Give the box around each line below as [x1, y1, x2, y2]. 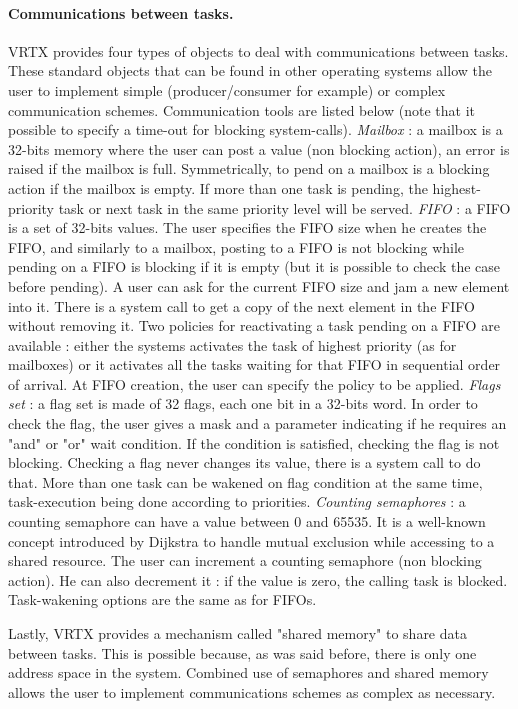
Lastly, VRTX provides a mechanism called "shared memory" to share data [8, 623, 467, 644]
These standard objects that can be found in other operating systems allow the [8, 60, 492, 81]
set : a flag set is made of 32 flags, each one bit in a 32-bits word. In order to [8, 393, 478, 414]
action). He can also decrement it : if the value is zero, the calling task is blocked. [8, 569, 508, 590]
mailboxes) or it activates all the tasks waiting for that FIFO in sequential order [8, 354, 501, 375]
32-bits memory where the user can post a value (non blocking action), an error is [8, 138, 510, 159]
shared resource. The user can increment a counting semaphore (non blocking [8, 550, 482, 571]
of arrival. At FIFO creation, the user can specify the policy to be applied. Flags [8, 373, 501, 394]
